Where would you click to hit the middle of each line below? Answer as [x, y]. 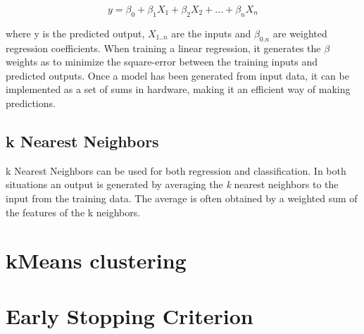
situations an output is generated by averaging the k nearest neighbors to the [172, 184]
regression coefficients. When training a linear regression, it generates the [163, 48]
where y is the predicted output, [75, 33]
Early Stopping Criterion [130, 315]
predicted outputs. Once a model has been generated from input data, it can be [177, 75]
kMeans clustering [96, 260]
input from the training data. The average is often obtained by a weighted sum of [182, 198]
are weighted [300, 33]
